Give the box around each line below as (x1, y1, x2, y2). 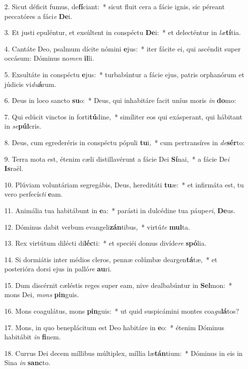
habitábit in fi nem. (4, 332, 61, 342)
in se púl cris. (4, 121, 41, 131)
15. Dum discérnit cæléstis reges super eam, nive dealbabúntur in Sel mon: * (4, 280, 232, 290)
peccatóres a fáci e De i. (4, 11, 72, 21)
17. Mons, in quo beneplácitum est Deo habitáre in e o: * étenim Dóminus (4, 322, 224, 332)
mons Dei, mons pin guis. (4, 289, 79, 300)
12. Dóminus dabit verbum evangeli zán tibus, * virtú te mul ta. (4, 221, 190, 232)
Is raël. (4, 163, 23, 173)
